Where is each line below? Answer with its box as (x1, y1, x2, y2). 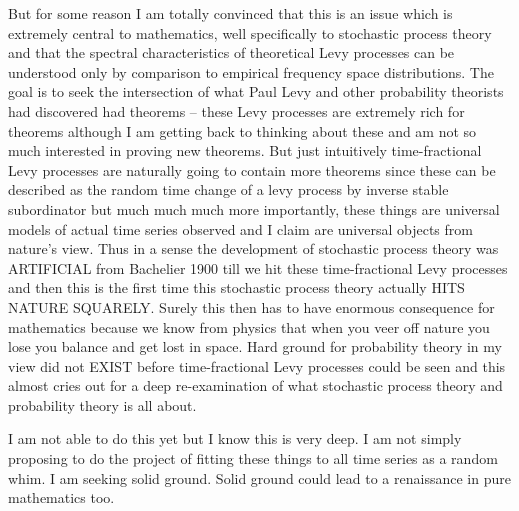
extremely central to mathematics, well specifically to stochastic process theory (8, 22, 492, 43)
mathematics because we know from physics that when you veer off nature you (8, 316, 490, 337)
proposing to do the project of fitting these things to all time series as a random (8, 448, 498, 469)
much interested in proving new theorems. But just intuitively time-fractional (8, 140, 482, 161)
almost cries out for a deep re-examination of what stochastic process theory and (8, 375, 503, 396)
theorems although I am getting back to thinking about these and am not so (8, 120, 477, 141)
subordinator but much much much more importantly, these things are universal (8, 198, 500, 219)
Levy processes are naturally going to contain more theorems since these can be (8, 159, 496, 180)
